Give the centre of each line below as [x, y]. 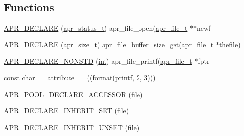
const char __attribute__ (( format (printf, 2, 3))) [80, 77]
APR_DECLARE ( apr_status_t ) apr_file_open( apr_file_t [96, 28]
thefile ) [230, 44]
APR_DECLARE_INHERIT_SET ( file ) [67, 111]
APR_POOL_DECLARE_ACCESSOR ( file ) [73, 94]
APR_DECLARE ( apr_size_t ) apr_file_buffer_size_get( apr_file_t [109, 44]
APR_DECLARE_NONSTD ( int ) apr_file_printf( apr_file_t [98, 61]
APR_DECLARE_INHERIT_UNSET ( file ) [72, 127]
